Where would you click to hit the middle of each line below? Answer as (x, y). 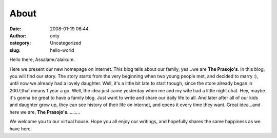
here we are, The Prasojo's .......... (45, 112)
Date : (15, 29)
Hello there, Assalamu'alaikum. (42, 60)
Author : (18, 35)
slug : (15, 50)
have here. (21, 129)
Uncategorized (66, 43)
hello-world (62, 50)
